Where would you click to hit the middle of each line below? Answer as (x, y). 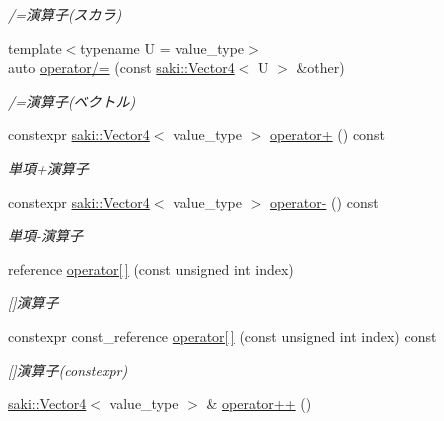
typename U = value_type (162, 47)
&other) (320, 67)
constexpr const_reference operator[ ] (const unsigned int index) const (222, 335)
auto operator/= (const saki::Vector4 (121, 67)
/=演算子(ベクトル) (72, 100)
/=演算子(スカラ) (65, 14)
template (35, 47)
